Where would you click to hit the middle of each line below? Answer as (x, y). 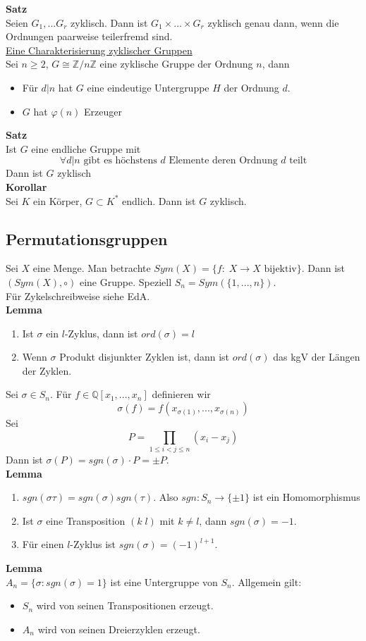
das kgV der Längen (317, 357)
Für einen (43, 544)
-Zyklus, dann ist (101, 333)
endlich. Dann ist (159, 200)
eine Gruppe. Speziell (126, 281)
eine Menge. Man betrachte (92, 268)
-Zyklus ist (93, 544)
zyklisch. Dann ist (109, 22)
